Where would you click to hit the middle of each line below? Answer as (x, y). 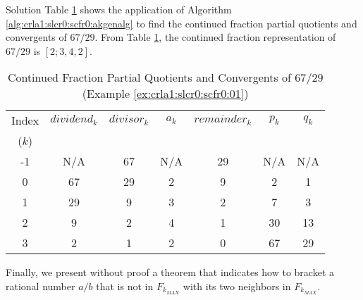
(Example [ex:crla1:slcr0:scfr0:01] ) (165, 94)
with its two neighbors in (237, 286)
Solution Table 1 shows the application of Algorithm (119, 9)
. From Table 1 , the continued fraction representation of (215, 37)
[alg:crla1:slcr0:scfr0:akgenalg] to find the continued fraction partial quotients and (181, 23)
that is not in (125, 286)
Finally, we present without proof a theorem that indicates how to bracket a (170, 272)
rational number (41, 286)
